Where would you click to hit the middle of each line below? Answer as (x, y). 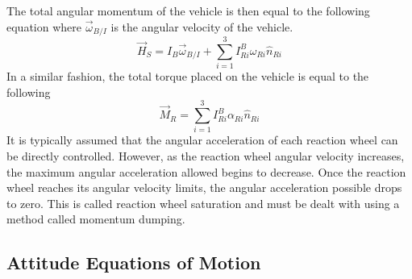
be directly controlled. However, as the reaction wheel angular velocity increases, (206, 156)
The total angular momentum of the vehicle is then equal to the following (188, 10)
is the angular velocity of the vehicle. (202, 26)
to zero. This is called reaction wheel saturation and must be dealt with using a (203, 203)
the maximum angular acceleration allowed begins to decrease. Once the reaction (206, 171)
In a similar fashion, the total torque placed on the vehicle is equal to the (188, 76)
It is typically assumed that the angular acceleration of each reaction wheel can (202, 140)
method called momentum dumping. (96, 219)
